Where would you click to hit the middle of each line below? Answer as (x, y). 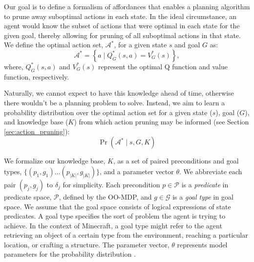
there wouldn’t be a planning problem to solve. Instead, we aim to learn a (115, 102)
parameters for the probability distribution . (70, 254)
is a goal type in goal (203, 196)
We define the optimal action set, (54, 45)
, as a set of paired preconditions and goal (176, 161)
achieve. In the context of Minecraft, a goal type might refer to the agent (113, 225)
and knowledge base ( (36, 122)
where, (14, 66)
